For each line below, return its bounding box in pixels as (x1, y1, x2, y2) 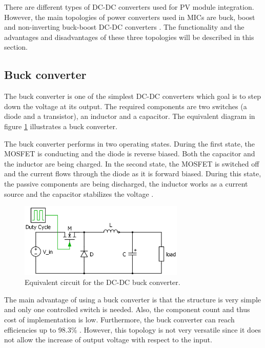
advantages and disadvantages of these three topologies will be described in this (4, 31, 254, 42)
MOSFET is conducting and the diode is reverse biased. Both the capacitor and (4, 148, 255, 159)
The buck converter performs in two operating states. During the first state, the (4, 138, 255, 149)
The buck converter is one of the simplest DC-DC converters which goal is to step (4, 91, 261, 101)
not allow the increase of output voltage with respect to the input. (4, 334, 212, 345)
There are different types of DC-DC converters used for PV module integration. (4, 2, 254, 12)
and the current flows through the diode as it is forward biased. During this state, (4, 168, 261, 179)
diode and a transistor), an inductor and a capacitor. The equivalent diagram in (4, 111, 255, 121)
